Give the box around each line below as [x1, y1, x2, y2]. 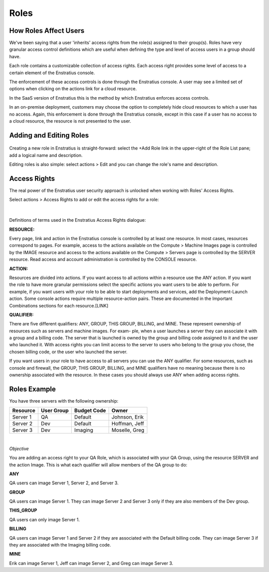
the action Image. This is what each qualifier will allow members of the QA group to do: [9, 461, 188, 468]
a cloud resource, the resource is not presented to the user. [9, 118, 132, 124]
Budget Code [74, 407, 107, 414]
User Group [40, 407, 69, 414]
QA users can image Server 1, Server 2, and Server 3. [9, 480, 119, 486]
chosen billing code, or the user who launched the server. [9, 349, 128, 355]
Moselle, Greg [111, 427, 144, 433]
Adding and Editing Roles [9, 131, 89, 140]
